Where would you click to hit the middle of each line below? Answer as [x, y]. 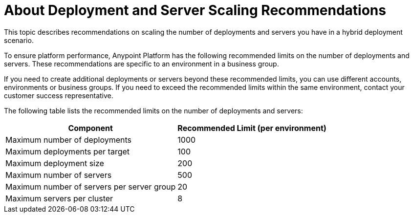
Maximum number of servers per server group [91, 186]
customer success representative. [59, 95]
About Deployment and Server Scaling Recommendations [195, 10]
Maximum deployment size [55, 163]
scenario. [19, 40]
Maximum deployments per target [68, 151]
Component [90, 128]
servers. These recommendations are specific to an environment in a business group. [141, 64]
